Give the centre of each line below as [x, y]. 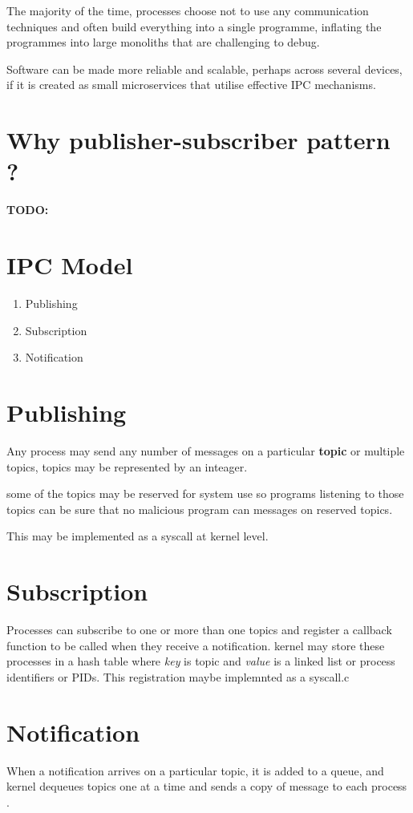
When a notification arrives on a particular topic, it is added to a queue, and [195, 770]
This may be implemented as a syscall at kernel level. [138, 536]
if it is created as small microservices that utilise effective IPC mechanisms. [191, 85]
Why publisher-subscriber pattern [198, 140]
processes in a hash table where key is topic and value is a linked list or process [201, 661]
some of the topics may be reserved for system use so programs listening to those [205, 493]
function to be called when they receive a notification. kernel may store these [196, 645]
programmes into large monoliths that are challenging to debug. [163, 42]
